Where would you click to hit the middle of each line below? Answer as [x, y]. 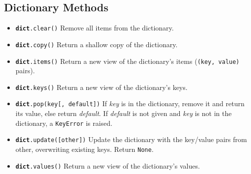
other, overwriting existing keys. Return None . [84, 149]
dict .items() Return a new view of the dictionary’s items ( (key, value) [127, 61]
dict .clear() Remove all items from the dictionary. [95, 28]
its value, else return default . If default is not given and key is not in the [124, 113]
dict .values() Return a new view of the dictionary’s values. [108, 165]
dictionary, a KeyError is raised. [64, 123]
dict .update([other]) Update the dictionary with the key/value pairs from [131, 139]
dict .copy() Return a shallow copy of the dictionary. [97, 44]
